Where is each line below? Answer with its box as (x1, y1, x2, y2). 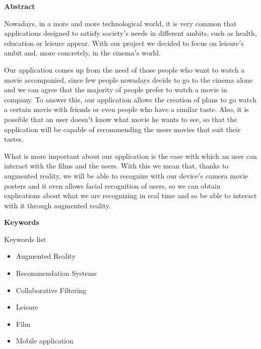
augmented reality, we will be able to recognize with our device (4, 170, 199, 181)
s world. (137, 47, 161, 58)
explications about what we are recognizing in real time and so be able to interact (4, 190, 257, 201)
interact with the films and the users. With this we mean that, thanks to (4, 160, 229, 171)
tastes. (4, 134, 24, 144)
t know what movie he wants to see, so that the (90, 113, 237, 124)
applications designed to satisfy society (4, 28, 124, 38)
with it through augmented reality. (4, 200, 111, 210)
